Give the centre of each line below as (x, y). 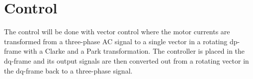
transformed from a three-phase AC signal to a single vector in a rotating (116, 41)
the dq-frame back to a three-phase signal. (68, 70)
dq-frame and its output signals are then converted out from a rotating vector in (126, 60)
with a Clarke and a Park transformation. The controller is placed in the (134, 51)
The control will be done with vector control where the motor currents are (117, 32)
